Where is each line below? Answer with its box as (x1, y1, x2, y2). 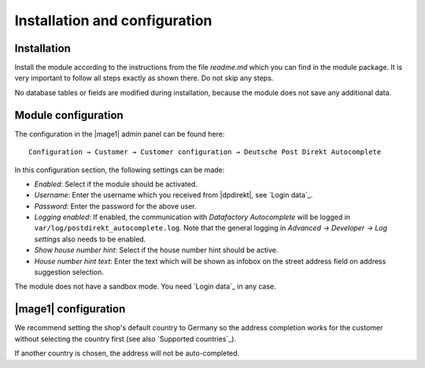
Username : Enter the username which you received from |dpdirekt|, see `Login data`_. (34, 190, 313, 200)
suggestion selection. (34, 267, 104, 277)
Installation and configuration (14, 12, 213, 29)
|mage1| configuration (14, 303, 126, 316)
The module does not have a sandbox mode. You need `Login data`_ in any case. (14, 282, 277, 291)
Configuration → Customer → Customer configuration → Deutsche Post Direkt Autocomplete (28, 148, 382, 156)
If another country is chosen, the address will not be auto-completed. (14, 348, 240, 358)
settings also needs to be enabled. (34, 234, 146, 244)
